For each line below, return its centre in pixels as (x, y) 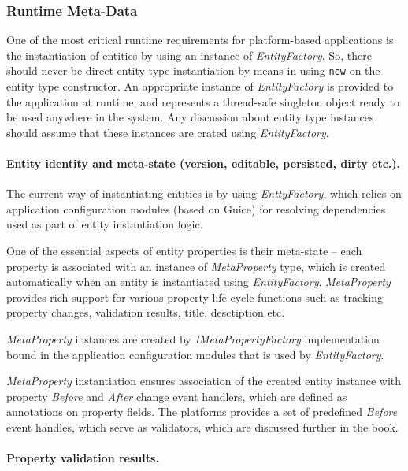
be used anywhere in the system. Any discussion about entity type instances (190, 117)
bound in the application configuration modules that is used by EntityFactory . (195, 354)
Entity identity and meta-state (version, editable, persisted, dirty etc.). (204, 163)
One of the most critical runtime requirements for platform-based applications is (200, 40)
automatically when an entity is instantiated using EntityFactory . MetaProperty (198, 282)
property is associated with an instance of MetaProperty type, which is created (196, 266)
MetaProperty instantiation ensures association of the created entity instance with (204, 381)
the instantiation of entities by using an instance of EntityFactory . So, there (189, 55)
